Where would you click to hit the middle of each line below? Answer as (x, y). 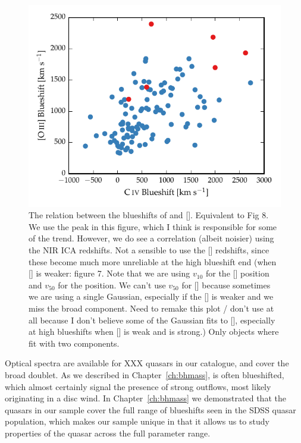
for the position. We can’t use (112, 285)
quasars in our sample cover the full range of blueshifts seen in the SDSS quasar (150, 409)
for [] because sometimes (226, 285)
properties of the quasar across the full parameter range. (108, 433)
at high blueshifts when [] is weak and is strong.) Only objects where (154, 332)
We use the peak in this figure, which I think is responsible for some (153, 226)
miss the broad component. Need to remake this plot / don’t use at (151, 308)
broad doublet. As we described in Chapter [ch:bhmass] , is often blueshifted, (145, 374)
